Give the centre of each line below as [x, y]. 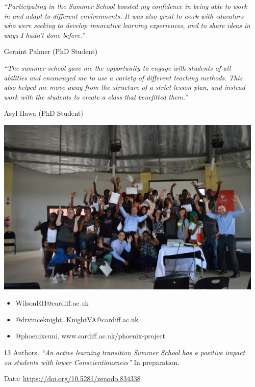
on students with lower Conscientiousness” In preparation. [92, 362]
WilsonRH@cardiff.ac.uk [52, 303]
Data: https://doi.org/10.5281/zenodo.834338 [72, 378]
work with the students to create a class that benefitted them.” [96, 96]
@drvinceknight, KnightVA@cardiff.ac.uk [77, 319]
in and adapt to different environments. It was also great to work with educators [124, 15]
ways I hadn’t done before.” [44, 35]
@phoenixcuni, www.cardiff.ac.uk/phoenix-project [90, 336]
